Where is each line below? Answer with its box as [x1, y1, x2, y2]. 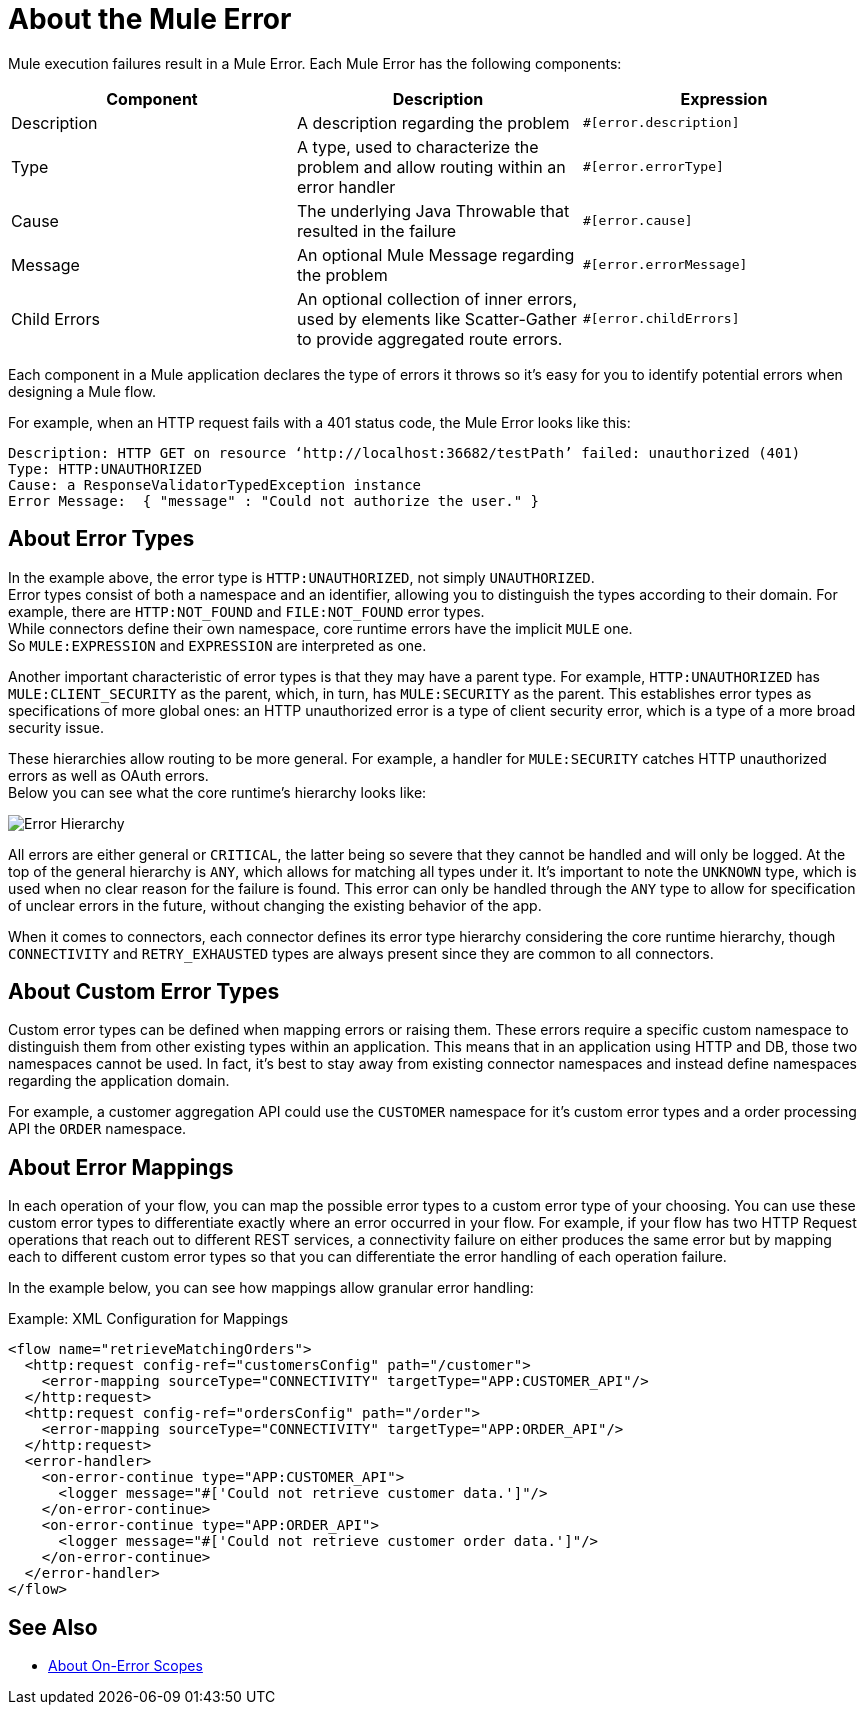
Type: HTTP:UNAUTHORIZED [8, 460, 202, 477]
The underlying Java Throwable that [296, 200, 570, 221]
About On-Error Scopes [48, 1657, 203, 1675]
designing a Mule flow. [8, 382, 156, 400]
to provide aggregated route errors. [296, 328, 563, 349]
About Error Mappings [8, 1154, 234, 1180]
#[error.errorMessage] [582, 257, 748, 273]
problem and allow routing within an [296, 156, 566, 177]
